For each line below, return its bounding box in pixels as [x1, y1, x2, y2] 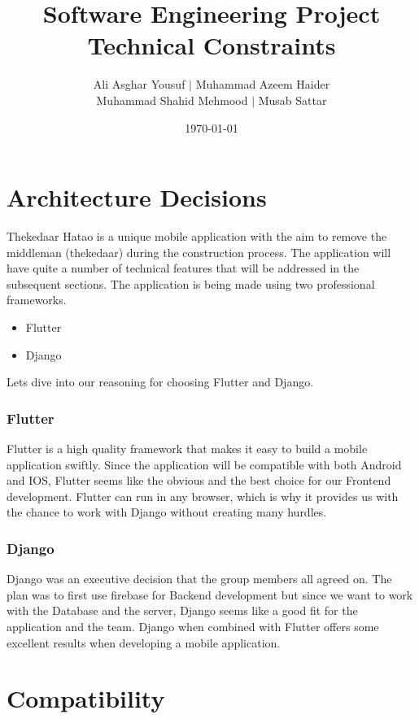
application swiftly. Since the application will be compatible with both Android [7, 455, 402, 473]
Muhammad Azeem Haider [195, 76, 330, 93]
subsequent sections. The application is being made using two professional [7, 275, 375, 292]
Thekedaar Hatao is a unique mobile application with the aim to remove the [7, 228, 387, 245]
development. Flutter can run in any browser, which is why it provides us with [7, 487, 399, 504]
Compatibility [7, 682, 165, 715]
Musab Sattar [258, 91, 327, 108]
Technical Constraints [87, 28, 336, 62]
